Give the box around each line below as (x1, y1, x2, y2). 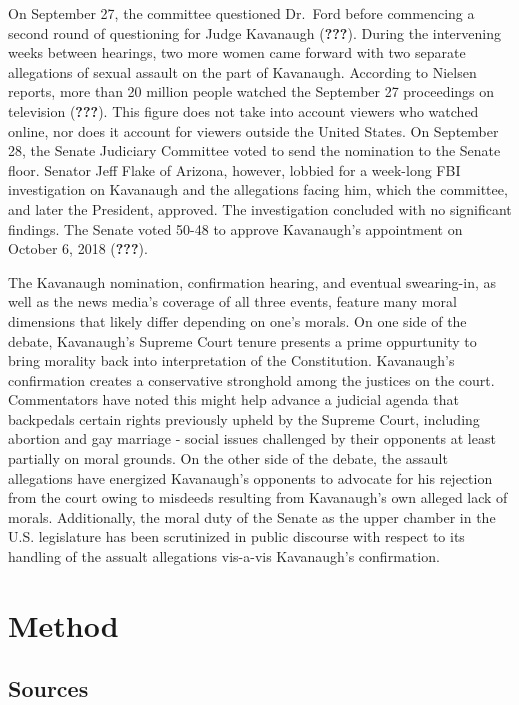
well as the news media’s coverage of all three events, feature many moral (8, 291, 457, 312)
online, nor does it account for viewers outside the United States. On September (8, 120, 499, 141)
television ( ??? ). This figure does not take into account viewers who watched (8, 100, 479, 121)
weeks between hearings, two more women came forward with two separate (8, 42, 466, 63)
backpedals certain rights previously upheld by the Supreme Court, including (8, 408, 480, 429)
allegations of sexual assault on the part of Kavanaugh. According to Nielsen (8, 61, 477, 82)
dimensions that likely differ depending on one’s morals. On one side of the (8, 310, 467, 331)
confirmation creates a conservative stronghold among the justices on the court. (8, 369, 495, 390)
